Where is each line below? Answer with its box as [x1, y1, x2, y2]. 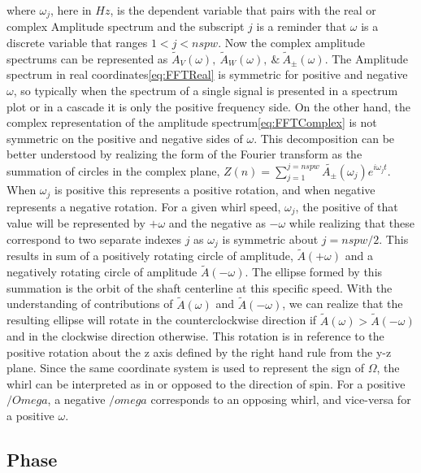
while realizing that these [289, 215, 414, 232]
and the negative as [168, 215, 266, 232]
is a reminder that [256, 18, 347, 35]
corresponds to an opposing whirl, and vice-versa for [150, 391, 411, 408]
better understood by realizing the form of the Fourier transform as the [7, 145, 362, 163]
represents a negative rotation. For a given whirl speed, [7, 197, 281, 215]
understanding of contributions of [7, 295, 173, 312]
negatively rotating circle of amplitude [7, 263, 197, 280]
